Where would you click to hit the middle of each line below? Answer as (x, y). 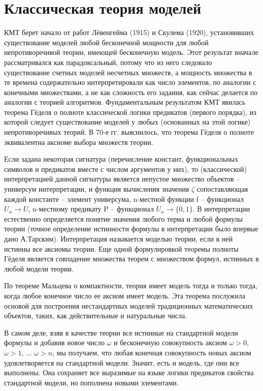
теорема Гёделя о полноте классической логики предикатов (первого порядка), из (130, 112)
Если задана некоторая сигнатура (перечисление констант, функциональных (121, 159)
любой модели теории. (39, 268)
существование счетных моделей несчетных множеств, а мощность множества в (128, 72)
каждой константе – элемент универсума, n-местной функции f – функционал (124, 199)
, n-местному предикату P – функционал (91, 209)
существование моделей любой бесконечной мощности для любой (106, 42)
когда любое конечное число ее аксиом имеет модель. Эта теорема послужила (125, 295)
